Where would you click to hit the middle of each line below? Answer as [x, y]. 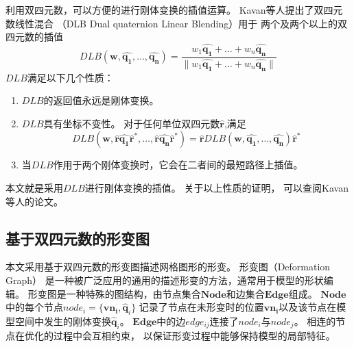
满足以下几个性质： [70, 77]
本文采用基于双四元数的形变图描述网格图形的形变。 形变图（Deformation [168, 267]
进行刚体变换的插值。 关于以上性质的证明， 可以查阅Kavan [216, 188]
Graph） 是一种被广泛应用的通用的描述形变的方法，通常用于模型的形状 [165, 280]
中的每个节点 [34, 307]
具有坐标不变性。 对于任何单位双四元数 [132, 123]
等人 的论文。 [34, 201]
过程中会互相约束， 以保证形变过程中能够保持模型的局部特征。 [194, 335]
